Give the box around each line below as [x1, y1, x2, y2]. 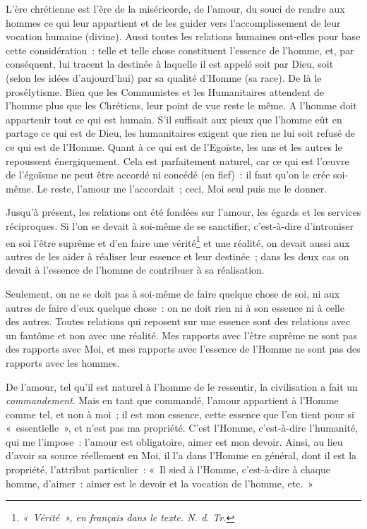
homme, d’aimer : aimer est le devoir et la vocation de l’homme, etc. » [6, 475, 314, 490]
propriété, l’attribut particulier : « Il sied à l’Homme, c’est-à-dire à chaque [6, 462, 331, 477]
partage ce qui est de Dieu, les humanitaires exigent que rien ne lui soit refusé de [6, 126, 355, 140]
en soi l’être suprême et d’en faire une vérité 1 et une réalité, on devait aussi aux [6, 233, 350, 250]
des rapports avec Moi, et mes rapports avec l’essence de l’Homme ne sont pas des [6, 341, 361, 356]
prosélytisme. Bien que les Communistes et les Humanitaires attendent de [6, 84, 325, 99]
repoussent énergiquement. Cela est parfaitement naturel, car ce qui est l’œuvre [6, 153, 349, 168]
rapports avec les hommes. [6, 355, 120, 370]
